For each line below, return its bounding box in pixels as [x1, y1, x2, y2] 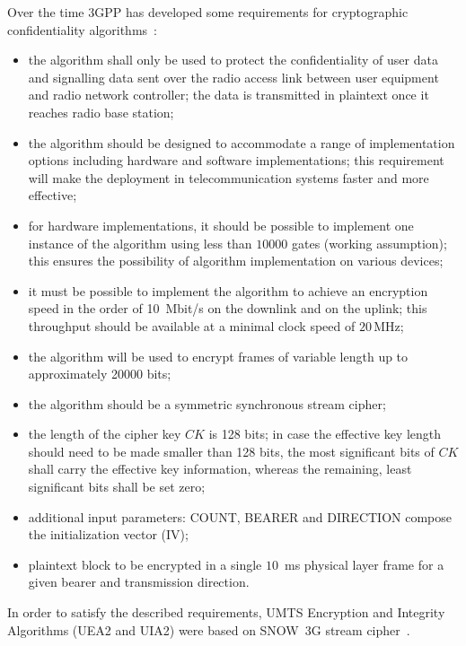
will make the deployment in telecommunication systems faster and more [28, 168, 429, 187]
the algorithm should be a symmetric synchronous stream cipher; [28, 394, 386, 413]
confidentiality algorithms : [7, 20, 157, 39]
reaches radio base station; [28, 102, 174, 121]
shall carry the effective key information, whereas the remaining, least [28, 459, 412, 478]
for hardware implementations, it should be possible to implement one [28, 215, 414, 234]
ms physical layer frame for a [284, 554, 444, 573]
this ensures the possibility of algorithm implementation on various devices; [28, 251, 444, 270]
